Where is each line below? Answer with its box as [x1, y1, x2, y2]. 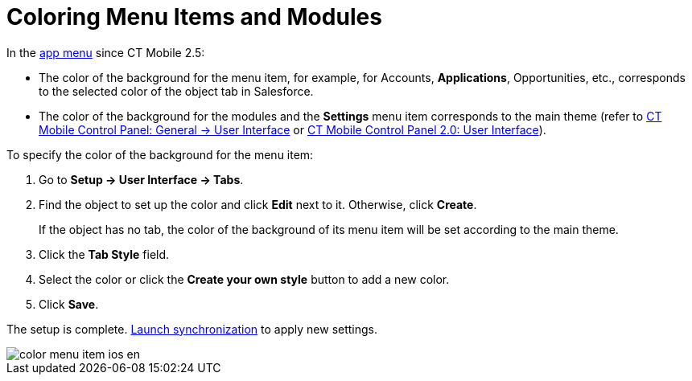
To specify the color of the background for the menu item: [6, 147, 314, 162]
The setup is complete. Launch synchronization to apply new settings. [6, 322, 378, 336]
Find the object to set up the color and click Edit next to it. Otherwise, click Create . [39, 197, 477, 211]
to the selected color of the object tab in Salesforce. [39, 84, 314, 98]
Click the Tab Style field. [39, 247, 170, 261]
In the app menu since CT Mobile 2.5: [6, 45, 205, 59]
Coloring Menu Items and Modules [6, 3, 382, 31]
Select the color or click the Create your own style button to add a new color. [39, 272, 450, 286]
